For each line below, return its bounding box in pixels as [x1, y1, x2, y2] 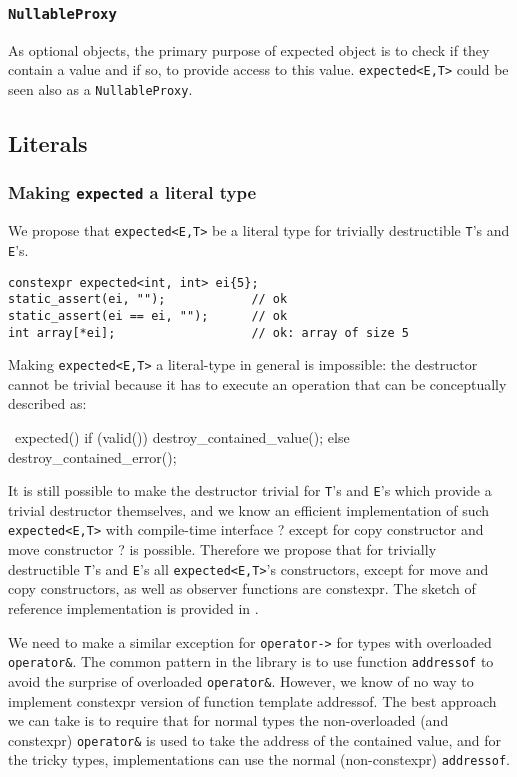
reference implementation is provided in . [8, 597, 259, 618]
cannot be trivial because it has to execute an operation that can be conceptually [8, 373, 507, 394]
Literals [8, 128, 88, 159]
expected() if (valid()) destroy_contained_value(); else [14, 427, 350, 448]
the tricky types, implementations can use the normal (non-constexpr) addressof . [8, 749, 510, 770]
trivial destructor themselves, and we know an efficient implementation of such [8, 499, 490, 520]
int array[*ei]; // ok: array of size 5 [8, 325, 409, 340]
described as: [8, 393, 87, 414]
